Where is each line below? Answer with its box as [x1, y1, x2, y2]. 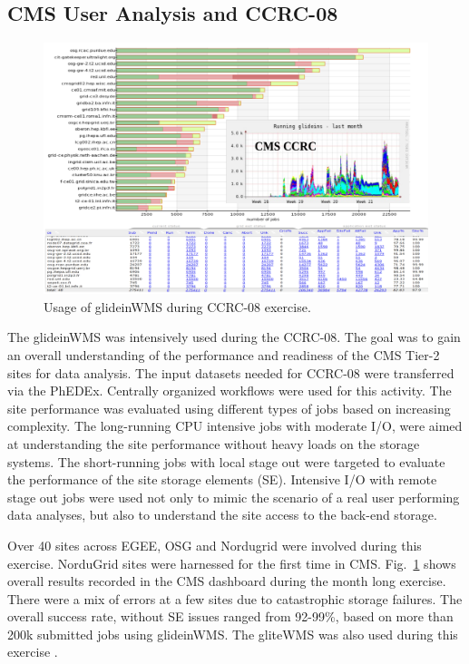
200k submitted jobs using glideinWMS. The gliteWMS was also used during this [7, 624, 458, 643]
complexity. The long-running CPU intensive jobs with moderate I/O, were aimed [7, 416, 463, 435]
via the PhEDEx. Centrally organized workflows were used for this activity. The [7, 381, 452, 400]
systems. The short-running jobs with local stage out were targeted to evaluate [7, 452, 445, 471]
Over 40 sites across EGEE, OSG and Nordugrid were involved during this [7, 535, 422, 554]
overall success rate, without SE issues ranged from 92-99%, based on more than [7, 607, 454, 626]
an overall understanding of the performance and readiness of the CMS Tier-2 [7, 345, 440, 364]
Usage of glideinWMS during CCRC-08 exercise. [44, 297, 311, 316]
